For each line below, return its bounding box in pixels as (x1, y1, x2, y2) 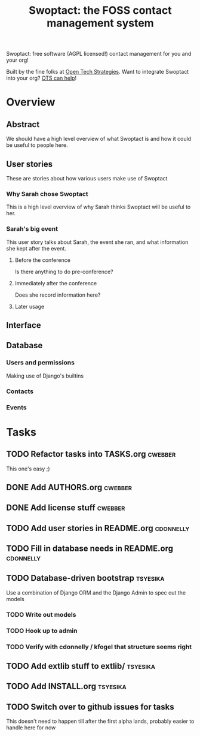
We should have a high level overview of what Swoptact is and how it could (6, 135, 192, 143)
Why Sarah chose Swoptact (6, 189, 88, 198)
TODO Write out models (6, 610, 76, 619)
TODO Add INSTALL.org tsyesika (6, 681, 127, 692)
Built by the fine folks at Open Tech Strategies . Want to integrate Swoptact (6, 68, 189, 76)
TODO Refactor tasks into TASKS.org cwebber (6, 449, 176, 459)
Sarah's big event (6, 225, 59, 233)
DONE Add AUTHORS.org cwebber (6, 482, 133, 492)
